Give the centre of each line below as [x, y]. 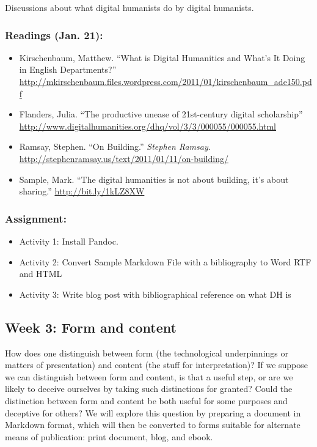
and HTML [41, 274]
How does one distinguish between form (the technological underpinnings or [147, 353]
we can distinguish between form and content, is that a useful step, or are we [149, 376]
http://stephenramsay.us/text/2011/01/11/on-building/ [124, 158]
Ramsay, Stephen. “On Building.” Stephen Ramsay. [115, 146]
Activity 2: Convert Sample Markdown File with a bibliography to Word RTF [165, 261]
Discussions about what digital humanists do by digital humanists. [129, 7]
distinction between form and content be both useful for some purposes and [146, 400]
